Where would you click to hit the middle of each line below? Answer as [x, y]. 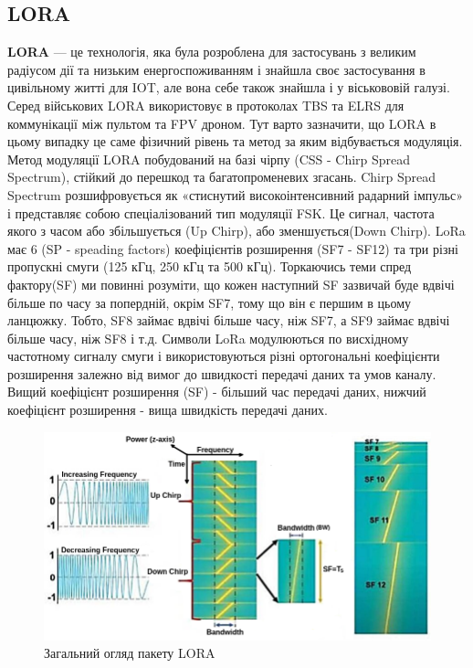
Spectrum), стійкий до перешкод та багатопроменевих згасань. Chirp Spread [221, 177]
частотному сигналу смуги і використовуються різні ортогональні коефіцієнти [224, 356]
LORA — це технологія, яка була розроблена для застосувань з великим [212, 52]
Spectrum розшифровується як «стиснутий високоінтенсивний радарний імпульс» [236, 194]
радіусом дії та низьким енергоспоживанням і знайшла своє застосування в [216, 69]
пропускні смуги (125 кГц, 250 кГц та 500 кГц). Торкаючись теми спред [210, 266]
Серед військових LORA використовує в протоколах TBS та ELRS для [206, 105]
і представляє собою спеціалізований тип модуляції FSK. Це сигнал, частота [221, 212]
